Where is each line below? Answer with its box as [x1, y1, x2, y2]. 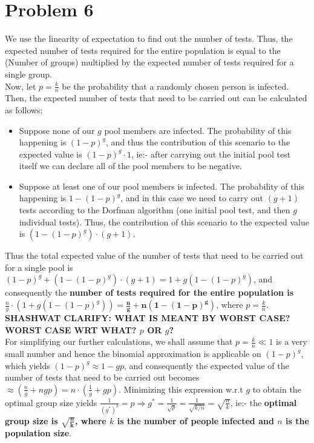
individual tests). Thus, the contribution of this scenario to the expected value [19, 215, 310, 228]
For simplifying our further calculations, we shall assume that [5, 335, 233, 348]
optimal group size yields [5, 396, 97, 408]
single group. [5, 67, 52, 80]
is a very [276, 335, 307, 348]
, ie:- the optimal [230, 396, 297, 408]
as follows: [5, 103, 43, 116]
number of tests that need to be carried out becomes [5, 371, 200, 384]
